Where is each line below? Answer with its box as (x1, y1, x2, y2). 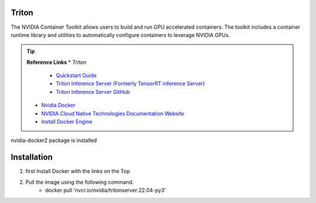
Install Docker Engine (41, 118, 92, 126)
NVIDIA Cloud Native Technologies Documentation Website (41, 110, 184, 117)
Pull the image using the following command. (25, 178, 134, 185)
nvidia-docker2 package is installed (11, 137, 97, 144)
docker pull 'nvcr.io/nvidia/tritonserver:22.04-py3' (45, 187, 166, 194)
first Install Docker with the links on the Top (25, 168, 130, 175)
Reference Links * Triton (26, 59, 87, 66)
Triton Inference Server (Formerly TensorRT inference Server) (56, 80, 205, 87)
